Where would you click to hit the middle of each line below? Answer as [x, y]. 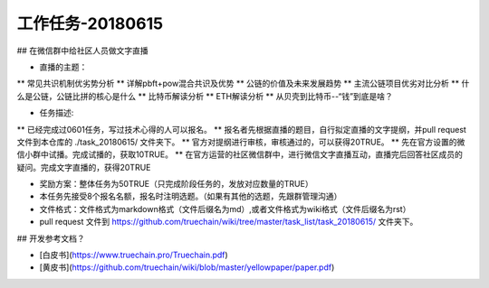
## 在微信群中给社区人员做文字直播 [82, 51]
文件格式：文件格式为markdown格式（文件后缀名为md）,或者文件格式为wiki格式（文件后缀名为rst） [225, 209]
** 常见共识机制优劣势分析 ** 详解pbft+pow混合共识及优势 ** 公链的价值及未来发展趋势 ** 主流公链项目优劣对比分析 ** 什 [243, 84]
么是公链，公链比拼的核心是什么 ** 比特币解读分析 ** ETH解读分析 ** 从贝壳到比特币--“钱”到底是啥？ [205, 96]
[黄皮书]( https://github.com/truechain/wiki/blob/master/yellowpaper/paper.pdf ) [187, 267]
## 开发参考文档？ [51, 238]
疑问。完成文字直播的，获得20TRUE [84, 167]
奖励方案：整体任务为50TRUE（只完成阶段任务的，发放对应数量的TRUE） [176, 184]
